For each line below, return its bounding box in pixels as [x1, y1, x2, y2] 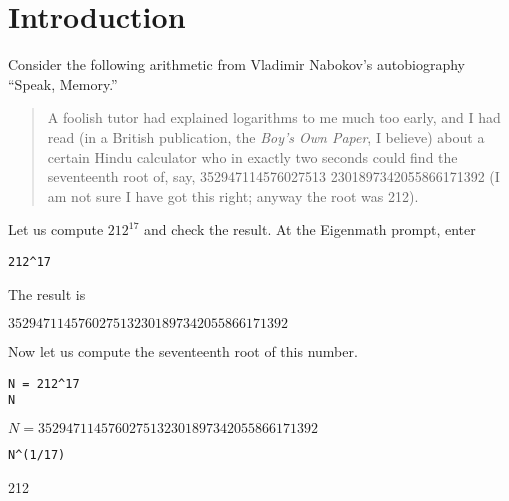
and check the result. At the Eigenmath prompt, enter [144, 219, 476, 240]
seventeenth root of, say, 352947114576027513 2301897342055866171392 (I [47, 166, 500, 187]
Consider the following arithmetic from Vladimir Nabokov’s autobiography [8, 54, 465, 75]
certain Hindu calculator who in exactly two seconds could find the [47, 146, 458, 167]
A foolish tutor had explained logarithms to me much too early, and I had [47, 107, 501, 128]
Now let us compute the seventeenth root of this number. [8, 341, 358, 362]
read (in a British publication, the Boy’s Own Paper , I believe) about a [47, 126, 485, 147]
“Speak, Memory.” [8, 73, 118, 94]
